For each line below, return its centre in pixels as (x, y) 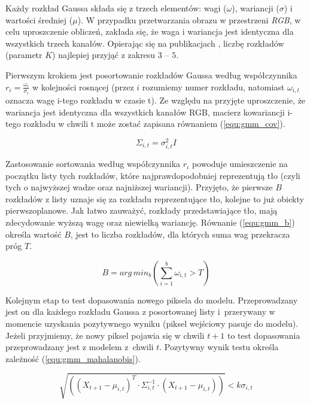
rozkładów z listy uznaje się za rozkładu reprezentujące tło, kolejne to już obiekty (155, 198)
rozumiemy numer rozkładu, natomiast (213, 86)
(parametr (24, 55)
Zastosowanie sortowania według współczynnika (93, 164)
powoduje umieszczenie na (240, 164)
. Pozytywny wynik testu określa (219, 347)
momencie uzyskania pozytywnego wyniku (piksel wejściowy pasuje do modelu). (152, 323)
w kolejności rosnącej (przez (83, 86)
